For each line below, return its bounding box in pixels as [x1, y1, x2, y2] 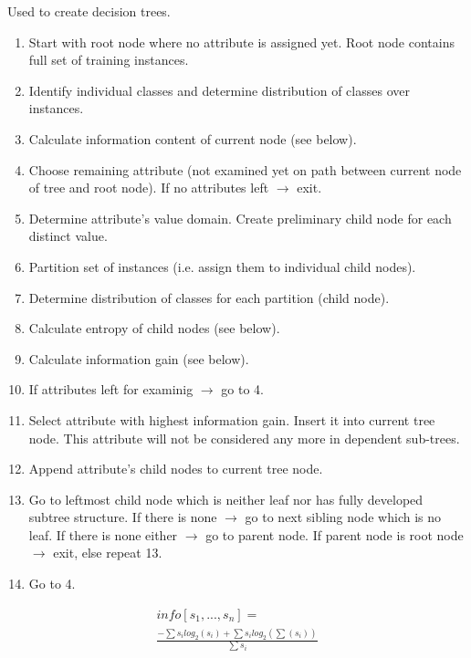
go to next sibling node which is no [245, 507, 442, 527]
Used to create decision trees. [7, 2, 171, 20]
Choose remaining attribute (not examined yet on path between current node [28, 160, 462, 179]
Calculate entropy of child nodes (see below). [28, 319, 280, 338]
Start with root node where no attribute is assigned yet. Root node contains [28, 32, 455, 51]
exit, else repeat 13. [53, 543, 162, 562]
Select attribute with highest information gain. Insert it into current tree [28, 410, 435, 429]
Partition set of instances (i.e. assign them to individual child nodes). [28, 256, 416, 276]
